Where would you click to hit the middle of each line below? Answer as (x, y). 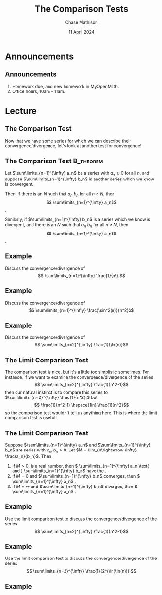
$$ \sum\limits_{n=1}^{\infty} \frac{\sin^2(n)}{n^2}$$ (81, 310)
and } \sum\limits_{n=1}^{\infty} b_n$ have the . (59, 471)
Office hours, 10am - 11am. (39, 91)
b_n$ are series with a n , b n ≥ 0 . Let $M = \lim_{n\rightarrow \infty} (71, 451)
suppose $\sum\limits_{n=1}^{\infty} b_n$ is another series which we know (80, 179)
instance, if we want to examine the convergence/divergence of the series (79, 377)
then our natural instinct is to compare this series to (57, 392)
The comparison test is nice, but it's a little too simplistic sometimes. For (77, 372)
